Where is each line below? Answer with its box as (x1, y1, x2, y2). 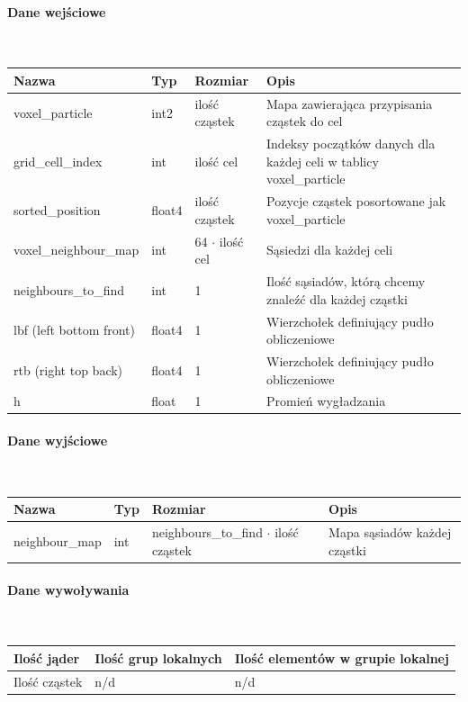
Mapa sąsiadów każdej (328, 523, 452, 542)
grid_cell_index (13, 151, 103, 170)
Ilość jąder (13, 648, 80, 667)
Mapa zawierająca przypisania (266, 94, 433, 112)
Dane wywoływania (7, 580, 130, 598)
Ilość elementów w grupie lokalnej (234, 648, 449, 667)
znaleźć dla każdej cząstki (266, 289, 408, 308)
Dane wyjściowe (7, 431, 108, 450)
